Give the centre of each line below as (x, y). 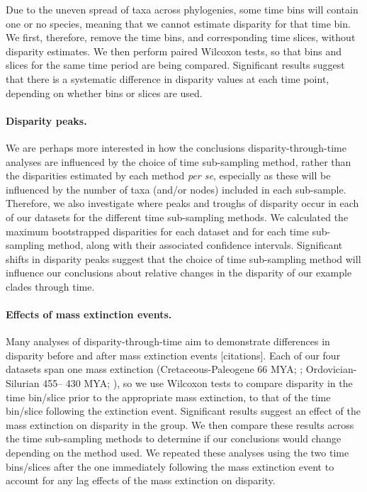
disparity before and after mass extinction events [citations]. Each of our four (173, 355)
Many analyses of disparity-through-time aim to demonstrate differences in (168, 341)
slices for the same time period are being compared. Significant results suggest (175, 65)
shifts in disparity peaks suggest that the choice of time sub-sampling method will (183, 258)
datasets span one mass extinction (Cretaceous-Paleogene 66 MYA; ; (154, 369)
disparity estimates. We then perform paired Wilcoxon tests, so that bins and (174, 51)
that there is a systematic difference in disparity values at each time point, (168, 78)
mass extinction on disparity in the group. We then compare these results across (180, 424)
